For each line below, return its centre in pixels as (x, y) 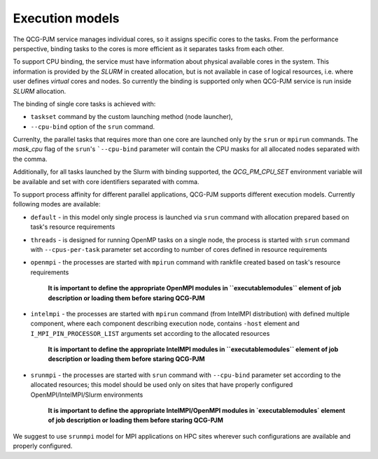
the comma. (30, 159)
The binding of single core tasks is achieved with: (84, 104)
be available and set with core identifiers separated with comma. (106, 181)
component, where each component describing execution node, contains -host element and (165, 324)
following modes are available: (57, 204)
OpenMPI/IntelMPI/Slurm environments (87, 395)
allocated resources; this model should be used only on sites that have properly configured (162, 385)
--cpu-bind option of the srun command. (93, 127)
